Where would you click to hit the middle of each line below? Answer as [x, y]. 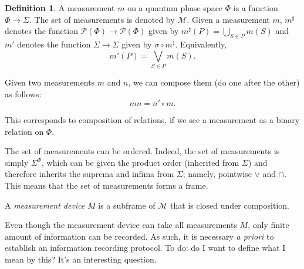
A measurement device [45, 205]
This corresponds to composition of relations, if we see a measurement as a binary [152, 120]
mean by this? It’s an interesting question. [81, 259]
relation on [24, 131]
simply [17, 162]
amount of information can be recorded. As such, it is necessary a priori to [139, 236]
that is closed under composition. [230, 205]
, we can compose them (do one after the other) [214, 82]
